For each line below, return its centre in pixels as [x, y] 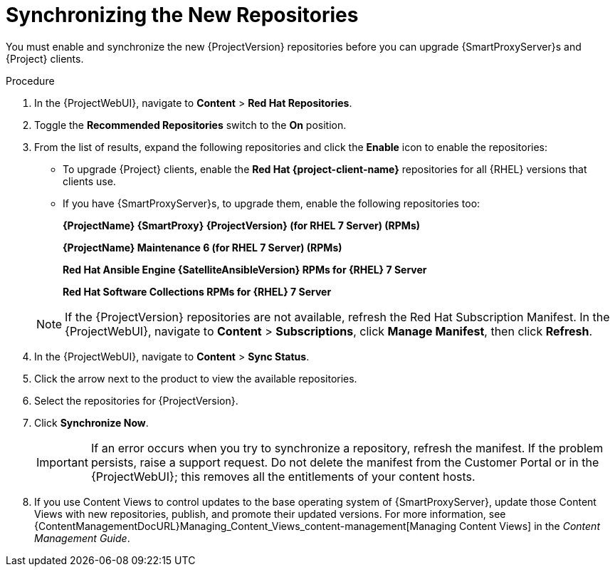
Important [62, 462]
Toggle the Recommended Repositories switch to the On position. [190, 125]
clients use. [89, 181]
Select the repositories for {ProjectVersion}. [136, 400]
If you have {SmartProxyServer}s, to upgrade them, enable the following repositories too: [272, 203]
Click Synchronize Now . [91, 422]
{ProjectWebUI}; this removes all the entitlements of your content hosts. [283, 476]
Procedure [30, 80]
